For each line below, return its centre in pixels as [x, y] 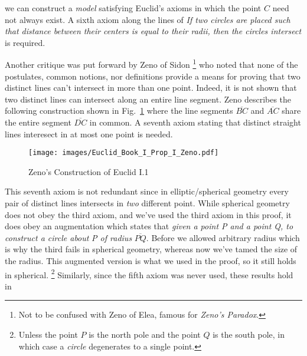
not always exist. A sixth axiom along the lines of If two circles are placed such [148, 19]
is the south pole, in [249, 334]
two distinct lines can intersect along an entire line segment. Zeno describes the [148, 99]
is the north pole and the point [145, 334]
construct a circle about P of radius [68, 237]
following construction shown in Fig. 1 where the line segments [119, 111]
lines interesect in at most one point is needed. [89, 133]
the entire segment [38, 122]
